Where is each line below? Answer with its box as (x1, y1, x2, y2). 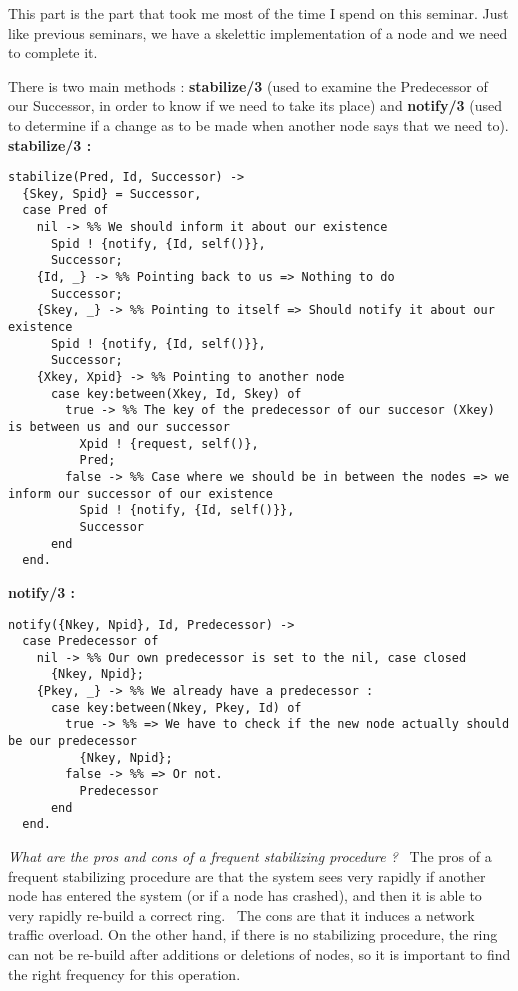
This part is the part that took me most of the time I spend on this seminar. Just (8, 3, 509, 23)
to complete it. (8, 42, 98, 63)
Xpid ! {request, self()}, (79, 436, 259, 451)
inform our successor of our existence (8, 486, 273, 501)
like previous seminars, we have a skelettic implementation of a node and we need (8, 22, 508, 43)
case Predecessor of (22, 634, 159, 649)
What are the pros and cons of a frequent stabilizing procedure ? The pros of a (8, 846, 492, 867)
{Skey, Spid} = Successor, (22, 186, 202, 201)
